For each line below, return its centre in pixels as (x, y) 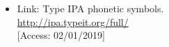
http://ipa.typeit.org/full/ (73, 21)
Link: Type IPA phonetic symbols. (90, 8)
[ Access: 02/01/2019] (61, 35)
